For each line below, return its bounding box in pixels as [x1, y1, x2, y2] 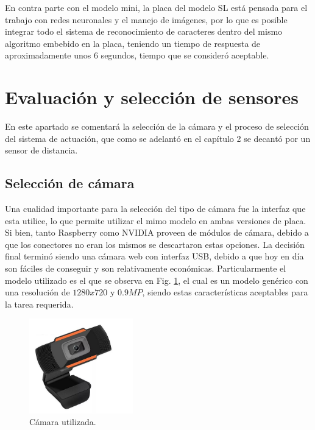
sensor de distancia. [5, 144, 78, 157]
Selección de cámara [5, 174, 135, 192]
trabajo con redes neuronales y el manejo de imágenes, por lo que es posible [5, 13, 288, 26]
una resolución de [5, 286, 70, 298]
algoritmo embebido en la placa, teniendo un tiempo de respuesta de [5, 37, 261, 49]
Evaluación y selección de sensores [5, 85, 299, 110]
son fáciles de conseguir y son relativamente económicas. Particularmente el [5, 262, 286, 275]
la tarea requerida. [5, 297, 74, 310]
